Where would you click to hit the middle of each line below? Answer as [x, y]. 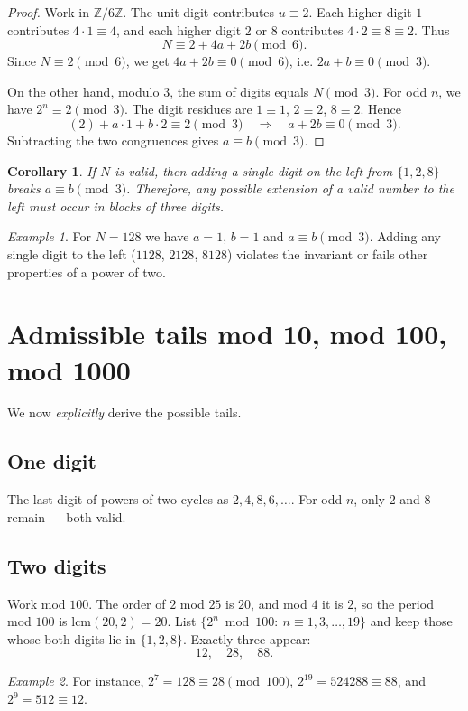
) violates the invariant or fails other [327, 253]
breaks [24, 188]
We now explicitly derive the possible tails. [124, 412]
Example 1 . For [49, 236]
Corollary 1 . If [51, 170]
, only [369, 499]
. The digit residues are [188, 109]
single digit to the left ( [72, 253]
